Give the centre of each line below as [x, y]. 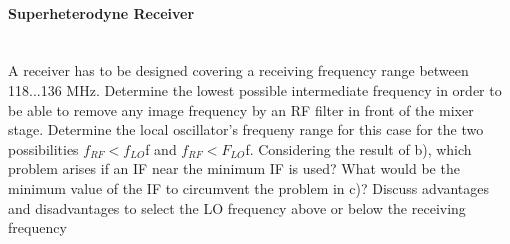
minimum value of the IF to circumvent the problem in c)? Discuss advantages [248, 187]
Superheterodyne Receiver [101, 12]
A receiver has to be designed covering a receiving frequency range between [238, 70]
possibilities [43, 148]
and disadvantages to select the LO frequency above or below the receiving [237, 207]
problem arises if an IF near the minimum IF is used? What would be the [234, 168]
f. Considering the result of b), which [358, 148]
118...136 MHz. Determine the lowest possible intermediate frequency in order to [255, 89]
